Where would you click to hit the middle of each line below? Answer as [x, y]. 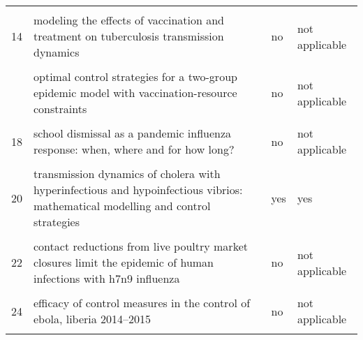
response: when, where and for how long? [134, 149]
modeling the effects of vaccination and [129, 20]
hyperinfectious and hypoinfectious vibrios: [138, 190]
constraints [60, 109]
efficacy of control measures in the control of [142, 303]
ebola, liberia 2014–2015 [92, 319]
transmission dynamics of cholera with [127, 173]
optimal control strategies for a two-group [135, 76]
